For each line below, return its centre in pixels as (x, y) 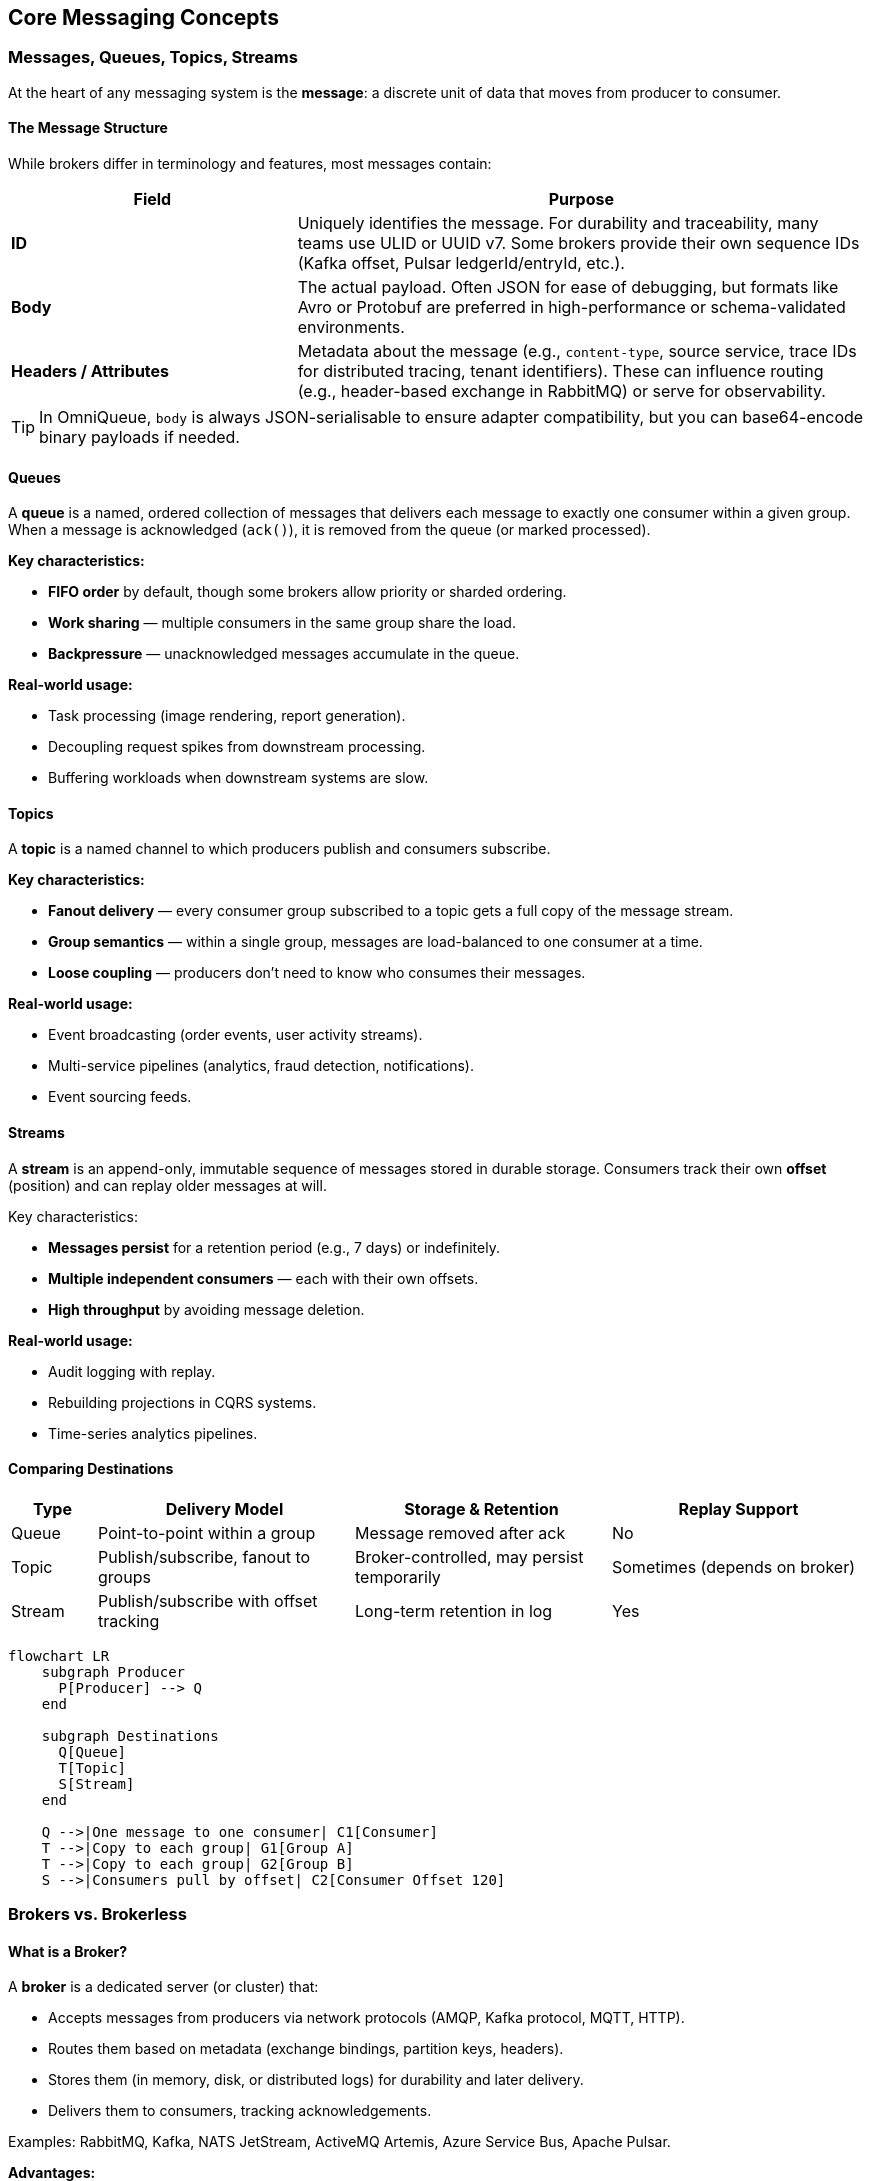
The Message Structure (88, 128)
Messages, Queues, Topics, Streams (153, 57)
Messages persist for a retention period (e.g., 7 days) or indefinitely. (274, 1247)
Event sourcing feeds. (120, 1097)
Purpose (581, 199)
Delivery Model (224, 1508)
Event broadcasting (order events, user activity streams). (235, 1035)
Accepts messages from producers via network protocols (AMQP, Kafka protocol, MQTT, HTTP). (366, 2018)
